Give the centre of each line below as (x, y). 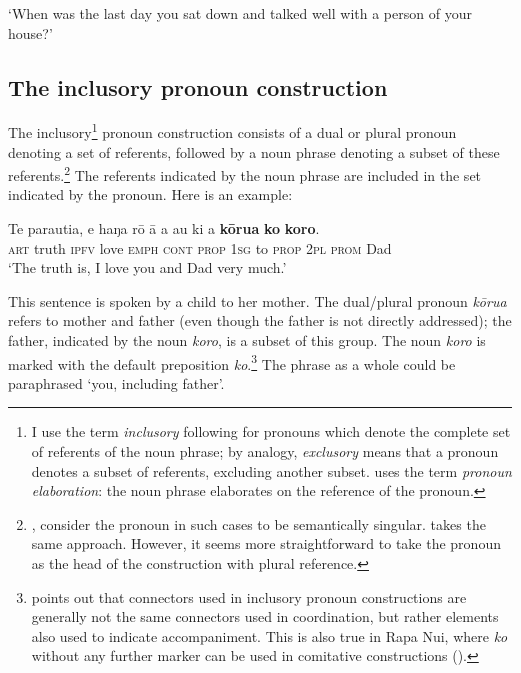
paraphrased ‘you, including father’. (116, 382)
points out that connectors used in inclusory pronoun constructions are (249, 596)
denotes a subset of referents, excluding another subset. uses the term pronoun (271, 470)
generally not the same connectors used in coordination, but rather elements (265, 616)
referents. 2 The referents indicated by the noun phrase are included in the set (245, 173)
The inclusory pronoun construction (198, 86)
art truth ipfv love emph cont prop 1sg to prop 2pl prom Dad (200, 247)
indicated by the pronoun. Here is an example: (150, 194)
